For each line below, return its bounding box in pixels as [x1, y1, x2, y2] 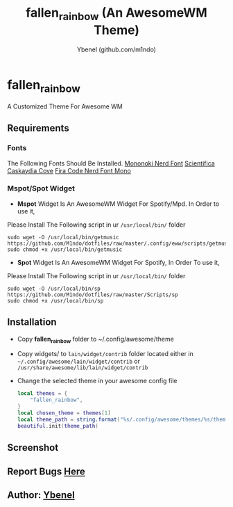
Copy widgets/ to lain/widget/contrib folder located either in [17, 350, 194, 358]
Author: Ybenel [7, 489, 75, 501]
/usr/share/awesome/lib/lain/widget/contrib [17, 364, 148, 371]
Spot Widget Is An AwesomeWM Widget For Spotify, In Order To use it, [17, 258, 220, 266]
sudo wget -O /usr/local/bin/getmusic [7, 234, 119, 241]
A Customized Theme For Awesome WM [7, 102, 123, 111]
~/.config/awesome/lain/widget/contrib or [17, 357, 141, 366]
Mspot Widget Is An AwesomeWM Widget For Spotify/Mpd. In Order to [17, 200, 220, 208]
